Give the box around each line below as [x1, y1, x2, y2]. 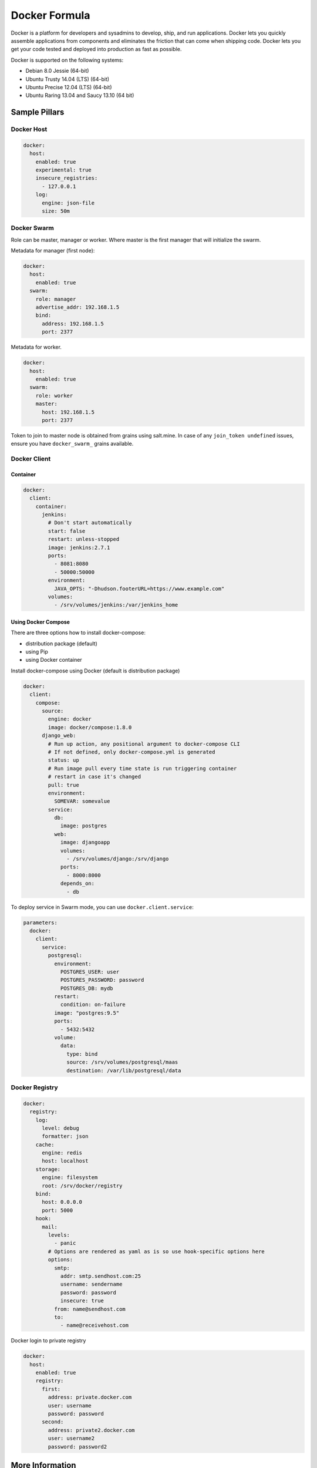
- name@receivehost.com [60, 1322, 129, 1329]
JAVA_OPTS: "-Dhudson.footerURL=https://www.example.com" [53, 585, 225, 592]
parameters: [23, 919, 58, 926]
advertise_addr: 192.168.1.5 [35, 304, 120, 311]
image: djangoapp [60, 839, 110, 846]
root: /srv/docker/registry [42, 1182, 123, 1189]
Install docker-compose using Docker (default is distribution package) [11, 667, 180, 674]
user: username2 [48, 1435, 95, 1442]
